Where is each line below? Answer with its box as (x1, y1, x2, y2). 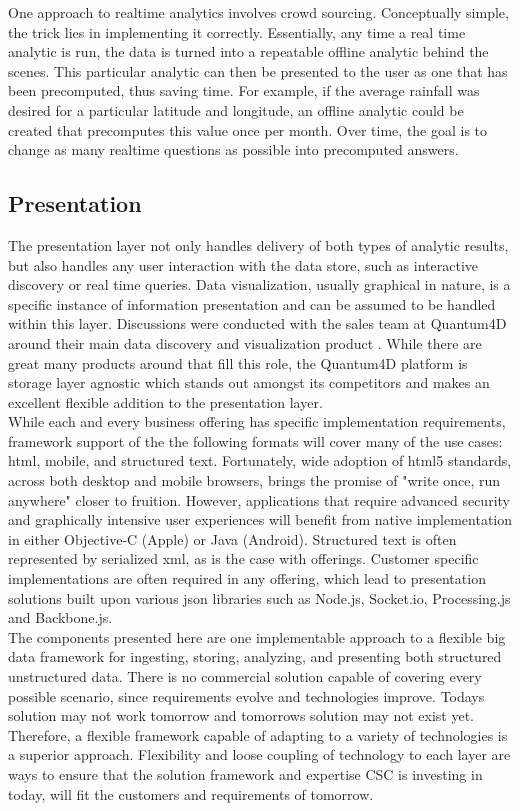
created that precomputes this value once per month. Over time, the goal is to (8, 119, 488, 140)
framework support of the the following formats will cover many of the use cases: (8, 430, 503, 451)
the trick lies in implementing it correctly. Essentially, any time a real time (8, 21, 466, 42)
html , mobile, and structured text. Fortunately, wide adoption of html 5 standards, (8, 450, 512, 471)
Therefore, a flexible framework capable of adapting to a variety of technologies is (8, 724, 508, 745)
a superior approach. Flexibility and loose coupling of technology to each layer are (8, 744, 511, 765)
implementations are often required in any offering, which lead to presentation (8, 568, 486, 589)
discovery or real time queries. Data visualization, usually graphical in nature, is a (8, 274, 511, 295)
